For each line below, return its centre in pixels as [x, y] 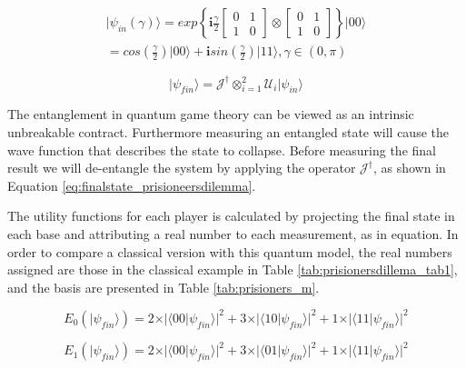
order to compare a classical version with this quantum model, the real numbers [230, 251]
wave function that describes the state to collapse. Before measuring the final [222, 150]
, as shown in [409, 168]
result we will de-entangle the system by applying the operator [182, 168]
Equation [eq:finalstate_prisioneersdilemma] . [132, 185]
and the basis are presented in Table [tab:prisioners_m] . [164, 287]
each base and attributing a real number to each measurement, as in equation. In [233, 233]
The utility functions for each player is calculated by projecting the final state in [231, 216]
